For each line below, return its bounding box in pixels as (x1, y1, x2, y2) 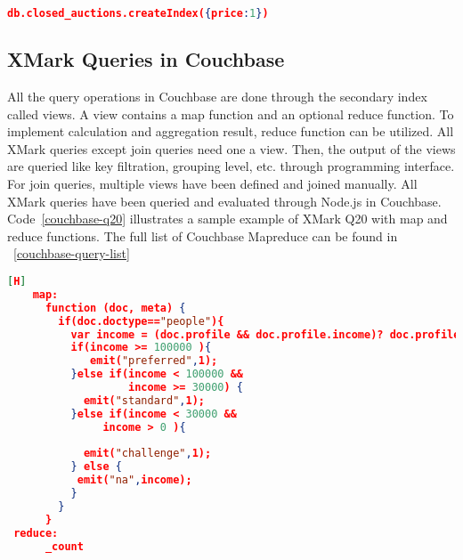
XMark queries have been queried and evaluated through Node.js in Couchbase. (7, 191, 442, 210)
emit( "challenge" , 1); (83, 447, 212, 460)
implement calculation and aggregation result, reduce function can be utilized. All (7, 122, 454, 141)
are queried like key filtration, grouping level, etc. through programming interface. (7, 157, 455, 175)
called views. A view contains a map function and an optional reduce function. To (7, 104, 454, 123)
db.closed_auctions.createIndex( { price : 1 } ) (7, 7, 269, 20)
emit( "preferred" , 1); (90, 354, 218, 368)
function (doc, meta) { (45, 301, 186, 314)
